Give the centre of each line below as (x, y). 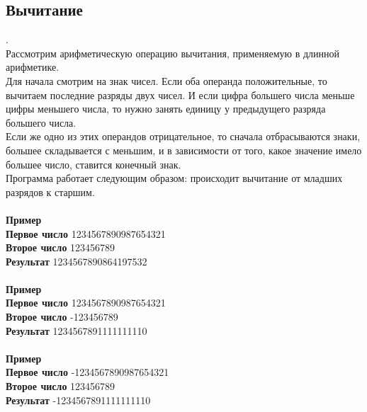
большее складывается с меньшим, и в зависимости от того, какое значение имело (184, 150)
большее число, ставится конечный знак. (94, 164)
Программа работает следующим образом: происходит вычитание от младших (174, 178)
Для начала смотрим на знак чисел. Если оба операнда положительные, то (166, 80)
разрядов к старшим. (50, 191)
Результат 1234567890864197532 (77, 261)
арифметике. (33, 67)
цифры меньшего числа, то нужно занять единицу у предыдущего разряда (166, 109)
